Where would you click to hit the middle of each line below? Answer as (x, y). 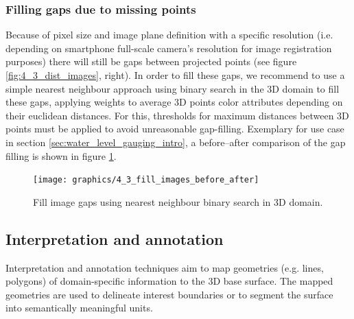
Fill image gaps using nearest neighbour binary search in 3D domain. (178, 201)
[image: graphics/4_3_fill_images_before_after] (146, 180)
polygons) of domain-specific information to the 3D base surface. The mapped (169, 281)
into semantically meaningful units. (79, 308)
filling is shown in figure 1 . (61, 155)
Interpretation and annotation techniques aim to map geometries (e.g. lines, (165, 267)
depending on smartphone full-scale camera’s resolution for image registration (169, 48)
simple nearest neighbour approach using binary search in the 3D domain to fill (173, 88)
